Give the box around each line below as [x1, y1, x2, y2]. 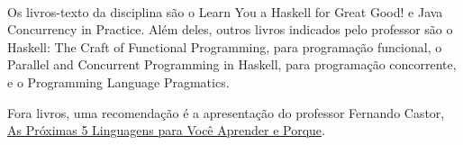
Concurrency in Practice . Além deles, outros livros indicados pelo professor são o [7, 20, 453, 39]
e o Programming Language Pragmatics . [7, 72, 230, 91]
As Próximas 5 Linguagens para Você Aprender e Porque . [7, 121, 325, 140]
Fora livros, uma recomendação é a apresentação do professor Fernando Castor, [7, 103, 445, 122]
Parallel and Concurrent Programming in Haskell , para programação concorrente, [7, 55, 457, 74]
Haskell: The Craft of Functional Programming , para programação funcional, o [7, 37, 442, 56]
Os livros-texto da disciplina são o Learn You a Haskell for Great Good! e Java [7, 2, 443, 21]
